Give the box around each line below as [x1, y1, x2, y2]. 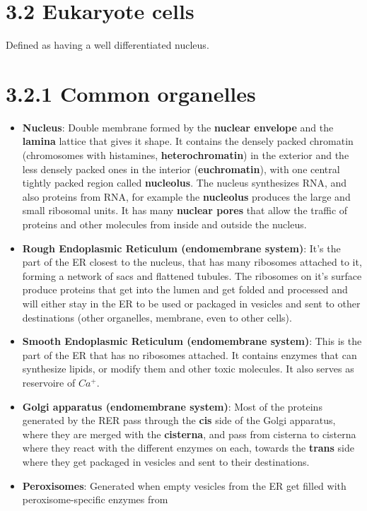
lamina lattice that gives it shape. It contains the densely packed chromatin [22, 134, 354, 148]
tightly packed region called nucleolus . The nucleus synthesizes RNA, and [22, 175, 347, 190]
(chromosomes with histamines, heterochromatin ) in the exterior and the [22, 148, 349, 163]
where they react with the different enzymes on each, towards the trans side [22, 440, 354, 455]
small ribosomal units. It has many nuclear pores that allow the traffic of [22, 203, 348, 218]
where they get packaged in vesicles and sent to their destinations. [22, 454, 310, 469]
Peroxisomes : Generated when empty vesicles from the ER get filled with [22, 478, 346, 493]
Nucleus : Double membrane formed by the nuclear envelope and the [22, 119, 334, 134]
